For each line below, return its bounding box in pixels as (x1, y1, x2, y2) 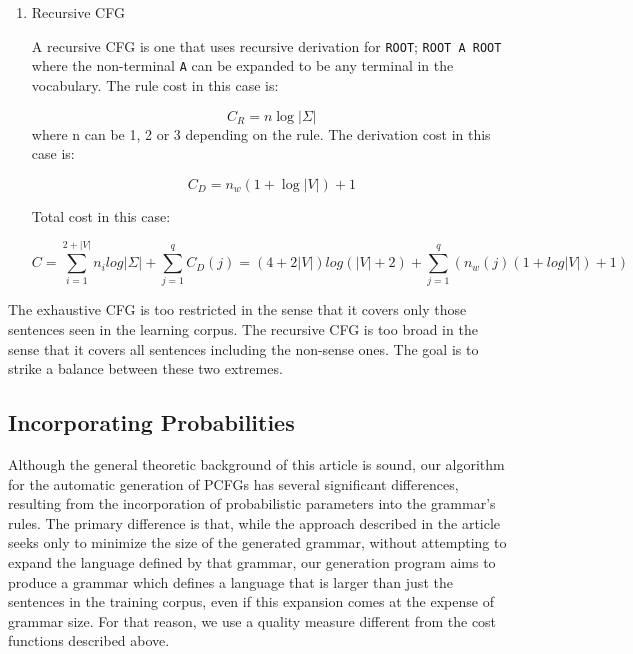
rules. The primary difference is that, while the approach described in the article (8, 512, 501, 533)
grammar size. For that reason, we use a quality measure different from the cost (8, 610, 497, 631)
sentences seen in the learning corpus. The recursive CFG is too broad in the (8, 319, 478, 339)
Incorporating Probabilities (8, 407, 295, 438)
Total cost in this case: (31, 205, 171, 226)
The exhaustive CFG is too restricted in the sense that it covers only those (8, 299, 467, 320)
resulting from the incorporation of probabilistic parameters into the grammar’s (8, 493, 496, 514)
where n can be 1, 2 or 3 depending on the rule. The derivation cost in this (31, 123, 491, 144)
